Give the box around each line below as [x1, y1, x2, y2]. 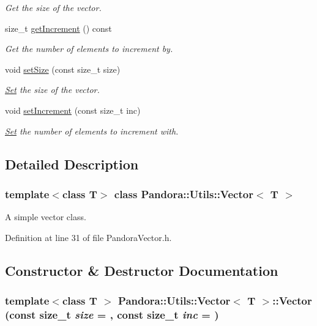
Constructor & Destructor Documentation [5, 261, 278, 280]
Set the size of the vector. [5, 83, 100, 96]
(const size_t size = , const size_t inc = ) [5, 306, 219, 322]
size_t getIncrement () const [5, 21, 112, 34]
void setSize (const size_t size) [5, 62, 121, 75]
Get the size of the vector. [5, 1, 102, 13]
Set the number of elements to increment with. [5, 124, 179, 137]
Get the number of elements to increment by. [5, 42, 173, 55]
